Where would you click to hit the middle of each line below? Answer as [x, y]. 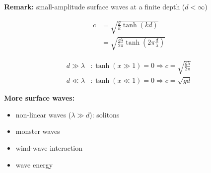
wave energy [34, 164]
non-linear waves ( [43, 114]
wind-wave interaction [49, 147]
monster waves [38, 131]
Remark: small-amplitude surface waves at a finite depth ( [95, 6]
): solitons [105, 114]
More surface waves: [39, 98]
